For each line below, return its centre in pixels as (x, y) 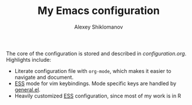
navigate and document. (44, 77)
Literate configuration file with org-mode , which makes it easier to (93, 71)
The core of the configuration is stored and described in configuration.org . (96, 53)
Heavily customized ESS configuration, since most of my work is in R (98, 96)
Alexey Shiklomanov (99, 27)
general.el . (28, 89)
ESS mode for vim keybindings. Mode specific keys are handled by (95, 83)
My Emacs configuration (99, 11)
